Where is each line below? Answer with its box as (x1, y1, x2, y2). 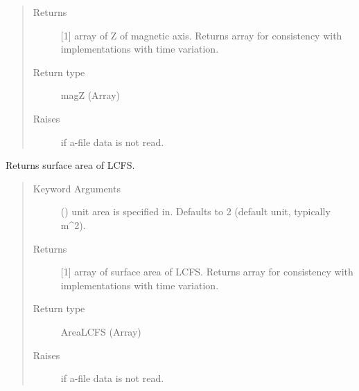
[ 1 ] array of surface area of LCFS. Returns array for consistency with (60, 264, 353, 279)
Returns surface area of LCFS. (6, 158, 135, 172)
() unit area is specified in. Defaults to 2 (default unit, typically (60, 204, 331, 219)
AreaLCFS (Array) (60, 324, 141, 338)
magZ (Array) (60, 88, 121, 102)
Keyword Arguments (33, 181, 121, 195)
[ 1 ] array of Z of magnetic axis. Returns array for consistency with (60, 28, 342, 42)
